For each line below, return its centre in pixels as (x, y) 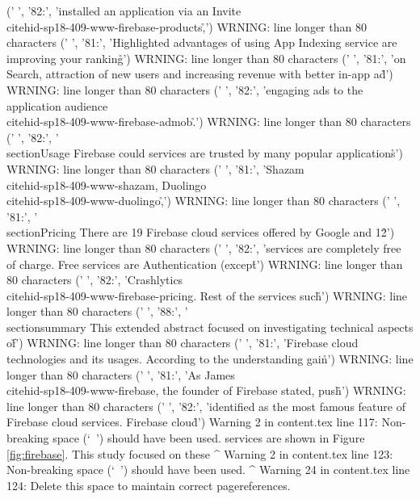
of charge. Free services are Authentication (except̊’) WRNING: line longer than (205, 264)
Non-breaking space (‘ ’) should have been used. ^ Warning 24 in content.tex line (208, 470)
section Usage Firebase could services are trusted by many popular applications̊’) (205, 153)
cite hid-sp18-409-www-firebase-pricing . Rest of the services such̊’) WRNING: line (207, 295)
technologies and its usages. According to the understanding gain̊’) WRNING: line (210, 359)
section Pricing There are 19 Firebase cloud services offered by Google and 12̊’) (201, 232)
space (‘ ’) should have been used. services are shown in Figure (209, 438)
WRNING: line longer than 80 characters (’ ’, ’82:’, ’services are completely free (204, 247)
